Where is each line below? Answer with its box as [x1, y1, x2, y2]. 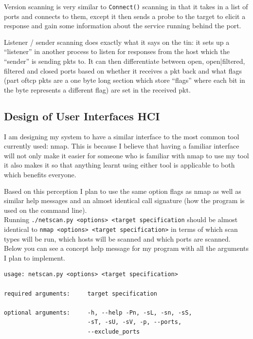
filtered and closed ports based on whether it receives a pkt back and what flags [4, 65, 242, 75]
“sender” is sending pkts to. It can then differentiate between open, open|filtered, [4, 56, 245, 66]
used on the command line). [4, 205, 87, 215]
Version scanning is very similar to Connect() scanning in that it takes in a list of [4, 1, 248, 11]
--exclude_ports [87, 328, 140, 336]
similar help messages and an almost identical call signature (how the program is [4, 195, 245, 206]
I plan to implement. [4, 252, 65, 263]
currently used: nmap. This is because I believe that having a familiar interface [4, 141, 239, 151]
